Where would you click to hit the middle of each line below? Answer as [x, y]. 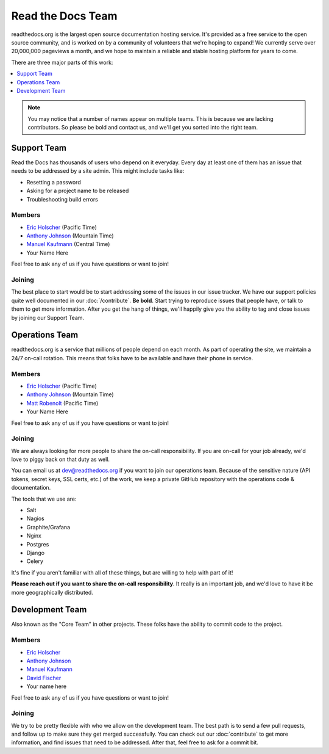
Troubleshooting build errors [62, 199]
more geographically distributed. [52, 592]
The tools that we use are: [44, 499]
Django [36, 553]
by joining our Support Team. [48, 317]
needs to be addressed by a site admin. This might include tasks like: [98, 171]
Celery [35, 561]
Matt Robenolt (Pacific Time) [62, 403]
